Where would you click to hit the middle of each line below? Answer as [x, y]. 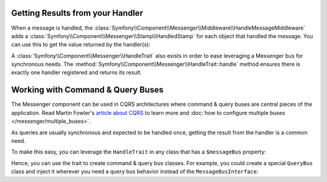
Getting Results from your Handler [77, 13]
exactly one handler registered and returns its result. [77, 73]
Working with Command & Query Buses [87, 90]
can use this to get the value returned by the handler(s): [81, 45]
